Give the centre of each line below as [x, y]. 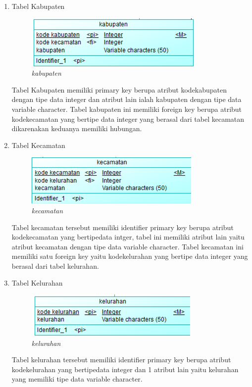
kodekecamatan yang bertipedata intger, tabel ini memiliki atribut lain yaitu [128, 237]
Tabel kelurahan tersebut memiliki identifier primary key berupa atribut [121, 360]
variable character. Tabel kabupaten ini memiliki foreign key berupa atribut [127, 109]
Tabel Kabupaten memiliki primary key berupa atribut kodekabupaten [119, 89]
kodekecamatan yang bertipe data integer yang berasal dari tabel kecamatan [128, 119]
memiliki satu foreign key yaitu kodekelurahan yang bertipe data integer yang [130, 256]
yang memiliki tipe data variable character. [77, 379]
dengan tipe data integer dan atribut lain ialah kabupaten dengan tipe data [126, 99]
